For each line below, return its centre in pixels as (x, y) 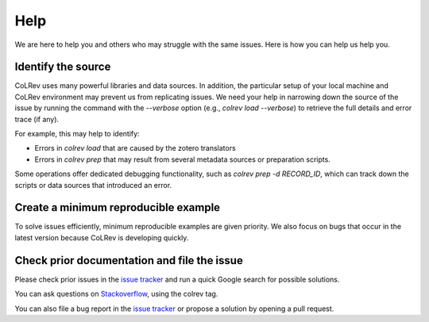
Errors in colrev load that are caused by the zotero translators (135, 148)
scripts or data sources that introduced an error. (93, 185)
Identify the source (63, 67)
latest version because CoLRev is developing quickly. (102, 237)
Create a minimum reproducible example (118, 207)
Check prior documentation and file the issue (129, 261)
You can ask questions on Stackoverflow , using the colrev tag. (116, 294)
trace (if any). (37, 119)
